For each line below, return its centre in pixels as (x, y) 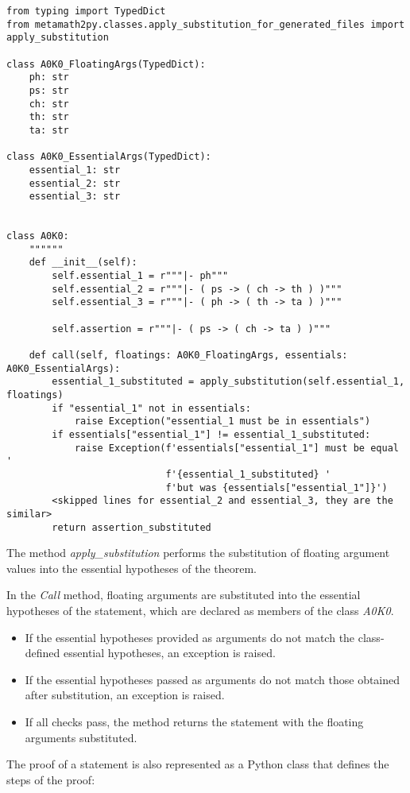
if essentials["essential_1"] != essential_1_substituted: (211, 435)
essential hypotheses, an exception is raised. (170, 653)
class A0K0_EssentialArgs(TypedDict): (109, 157)
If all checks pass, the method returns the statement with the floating (194, 721)
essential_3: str (75, 197)
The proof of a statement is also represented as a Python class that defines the (198, 764)
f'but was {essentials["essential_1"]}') (277, 487)
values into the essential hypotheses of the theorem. (132, 568)
